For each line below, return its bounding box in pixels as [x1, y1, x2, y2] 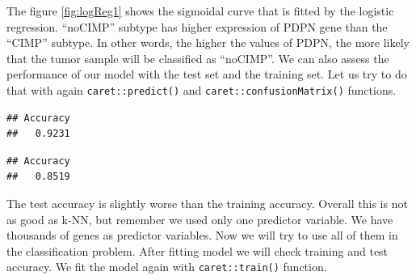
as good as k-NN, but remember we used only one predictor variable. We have [6, 210, 393, 227]
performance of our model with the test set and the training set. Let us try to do [6, 66, 407, 83]
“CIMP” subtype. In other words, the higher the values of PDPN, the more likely [6, 34, 410, 51]
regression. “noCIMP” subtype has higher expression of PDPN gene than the [6, 18, 388, 35]
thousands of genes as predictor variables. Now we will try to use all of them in [6, 227, 398, 244]
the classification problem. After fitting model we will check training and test [6, 242, 389, 259]
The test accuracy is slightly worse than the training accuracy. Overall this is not [6, 195, 408, 211]
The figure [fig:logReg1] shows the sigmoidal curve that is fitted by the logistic [6, 2, 394, 19]
